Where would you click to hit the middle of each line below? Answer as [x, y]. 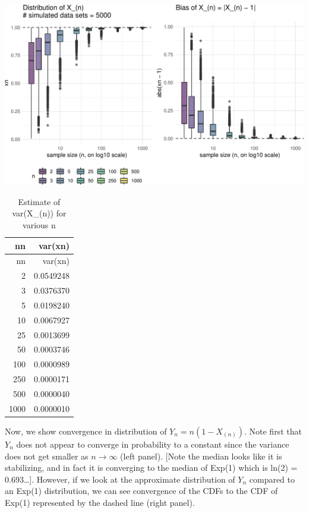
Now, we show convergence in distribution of [86, 431]
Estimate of [39, 201]
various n [39, 224]
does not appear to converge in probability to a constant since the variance [153, 444]
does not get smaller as [47, 456]
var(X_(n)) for [39, 213]
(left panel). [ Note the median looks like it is [201, 456]
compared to [272, 479]
